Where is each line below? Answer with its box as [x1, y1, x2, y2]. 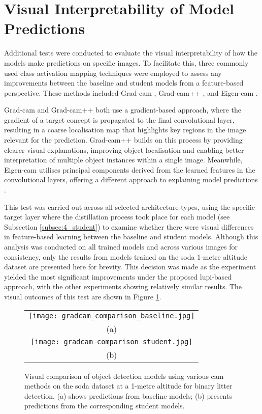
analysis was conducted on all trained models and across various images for [4, 241, 238, 252]
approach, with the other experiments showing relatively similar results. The [4, 281, 242, 292]
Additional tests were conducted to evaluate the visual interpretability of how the [4, 47, 257, 58]
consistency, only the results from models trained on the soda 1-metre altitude [4, 251, 247, 262]
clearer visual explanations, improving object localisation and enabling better [4, 144, 244, 155]
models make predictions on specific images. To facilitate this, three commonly [4, 57, 249, 68]
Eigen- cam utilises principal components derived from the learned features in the [4, 164, 255, 175]
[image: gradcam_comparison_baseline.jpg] [28, 311, 195, 320]
